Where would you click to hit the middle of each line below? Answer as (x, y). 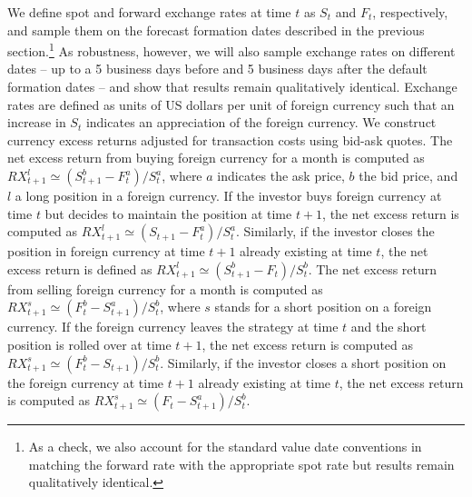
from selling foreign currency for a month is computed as (165, 288)
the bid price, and (408, 175)
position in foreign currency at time (106, 251)
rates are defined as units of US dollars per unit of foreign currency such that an (231, 104)
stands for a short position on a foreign (323, 307)
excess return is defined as (80, 268)
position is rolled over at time (89, 344)
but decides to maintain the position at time (168, 213)
